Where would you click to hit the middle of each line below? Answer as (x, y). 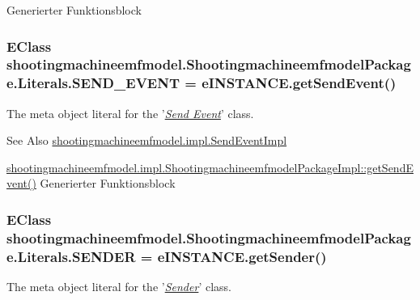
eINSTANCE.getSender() (242, 256)
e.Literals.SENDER (71, 256)
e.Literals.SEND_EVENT (93, 83)
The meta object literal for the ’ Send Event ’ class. (130, 113)
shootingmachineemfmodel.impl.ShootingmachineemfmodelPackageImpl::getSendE (210, 167)
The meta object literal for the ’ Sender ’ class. (119, 287)
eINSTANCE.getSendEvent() (299, 83)
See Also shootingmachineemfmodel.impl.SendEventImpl (147, 140)
